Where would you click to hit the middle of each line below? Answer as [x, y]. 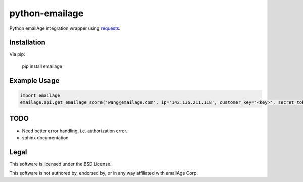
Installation [27, 43]
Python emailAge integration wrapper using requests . [65, 28]
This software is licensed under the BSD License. [60, 164]
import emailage [40, 95]
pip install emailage [42, 66]
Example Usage [34, 80]
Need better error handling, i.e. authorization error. [74, 131]
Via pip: [17, 54]
